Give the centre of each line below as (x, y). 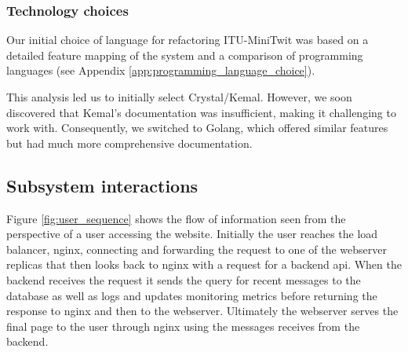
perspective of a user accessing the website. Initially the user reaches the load (192, 234)
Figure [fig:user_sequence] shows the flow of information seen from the (176, 218)
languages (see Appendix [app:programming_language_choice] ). (161, 70)
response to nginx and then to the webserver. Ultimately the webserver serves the (202, 311)
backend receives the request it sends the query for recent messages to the (184, 279)
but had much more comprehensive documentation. (129, 143)
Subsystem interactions (102, 185)
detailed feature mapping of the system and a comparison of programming (185, 55)
